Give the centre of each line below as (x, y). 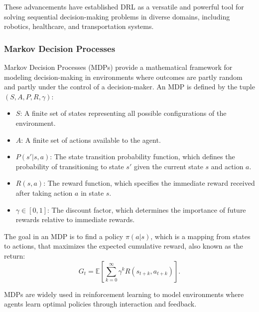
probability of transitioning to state (70, 166)
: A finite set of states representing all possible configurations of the (123, 113)
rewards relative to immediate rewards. (75, 219)
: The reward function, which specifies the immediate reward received (149, 183)
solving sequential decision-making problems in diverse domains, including (117, 16)
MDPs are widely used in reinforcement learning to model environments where (124, 294)
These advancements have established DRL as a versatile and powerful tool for (124, 6)
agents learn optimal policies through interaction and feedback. (100, 304)
